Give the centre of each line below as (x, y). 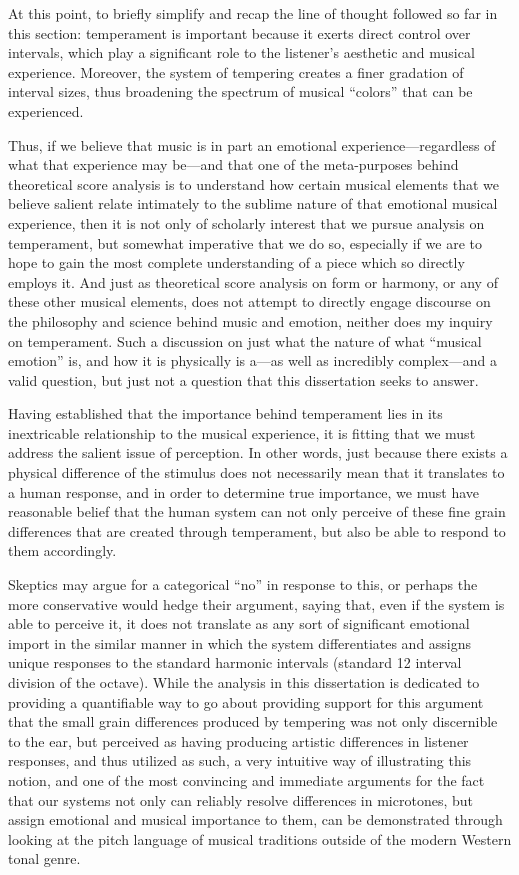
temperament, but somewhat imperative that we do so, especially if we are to (245, 242)
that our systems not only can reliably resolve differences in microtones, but (240, 799)
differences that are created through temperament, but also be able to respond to (257, 530)
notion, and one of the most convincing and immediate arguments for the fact (246, 779)
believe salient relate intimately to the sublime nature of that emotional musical (253, 203)
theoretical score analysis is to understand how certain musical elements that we (254, 183)
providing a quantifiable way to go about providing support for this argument (246, 701)
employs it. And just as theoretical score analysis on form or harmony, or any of (253, 281)
